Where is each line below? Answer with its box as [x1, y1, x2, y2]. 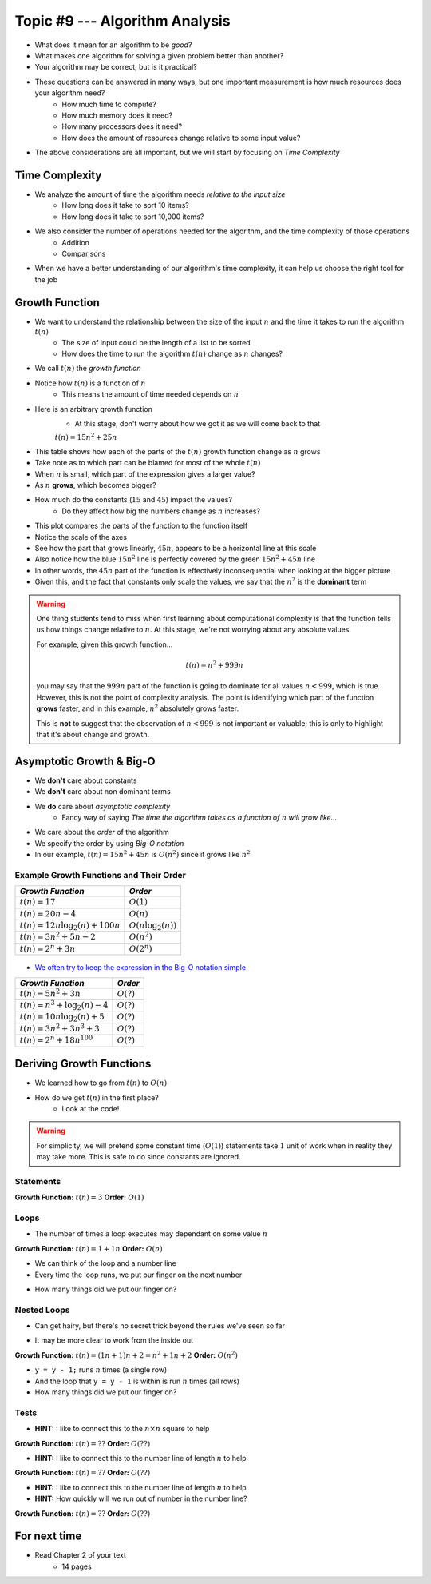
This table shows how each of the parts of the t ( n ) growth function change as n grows [34, 446, 321, 456]
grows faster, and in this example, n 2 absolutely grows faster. [36, 703, 239, 713]
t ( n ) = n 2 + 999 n [185, 660, 243, 669]
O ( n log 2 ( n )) [129, 920, 177, 932]
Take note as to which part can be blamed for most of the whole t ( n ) [34, 458, 261, 468]
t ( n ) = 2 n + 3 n [19, 942, 76, 954]
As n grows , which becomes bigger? [34, 481, 157, 490]
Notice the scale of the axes [34, 532, 128, 541]
